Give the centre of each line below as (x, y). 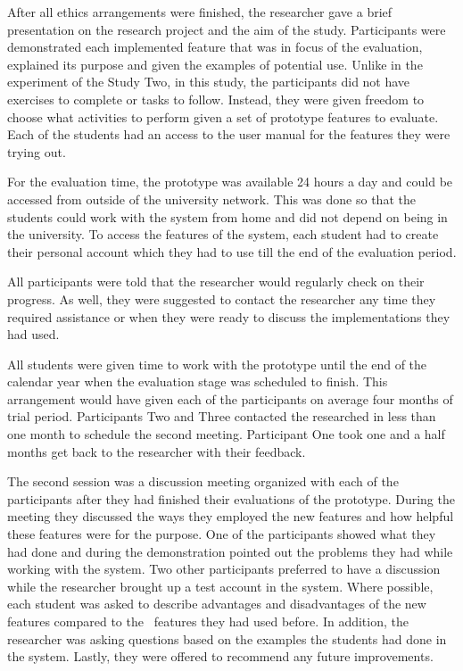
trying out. (37, 151)
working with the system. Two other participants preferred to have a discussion (224, 569)
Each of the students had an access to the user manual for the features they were (229, 134)
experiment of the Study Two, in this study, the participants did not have (209, 82)
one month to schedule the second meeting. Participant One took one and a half (226, 434)
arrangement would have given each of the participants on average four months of (230, 398)
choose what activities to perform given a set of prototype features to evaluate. (223, 116)
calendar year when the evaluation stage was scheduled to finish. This (198, 381)
